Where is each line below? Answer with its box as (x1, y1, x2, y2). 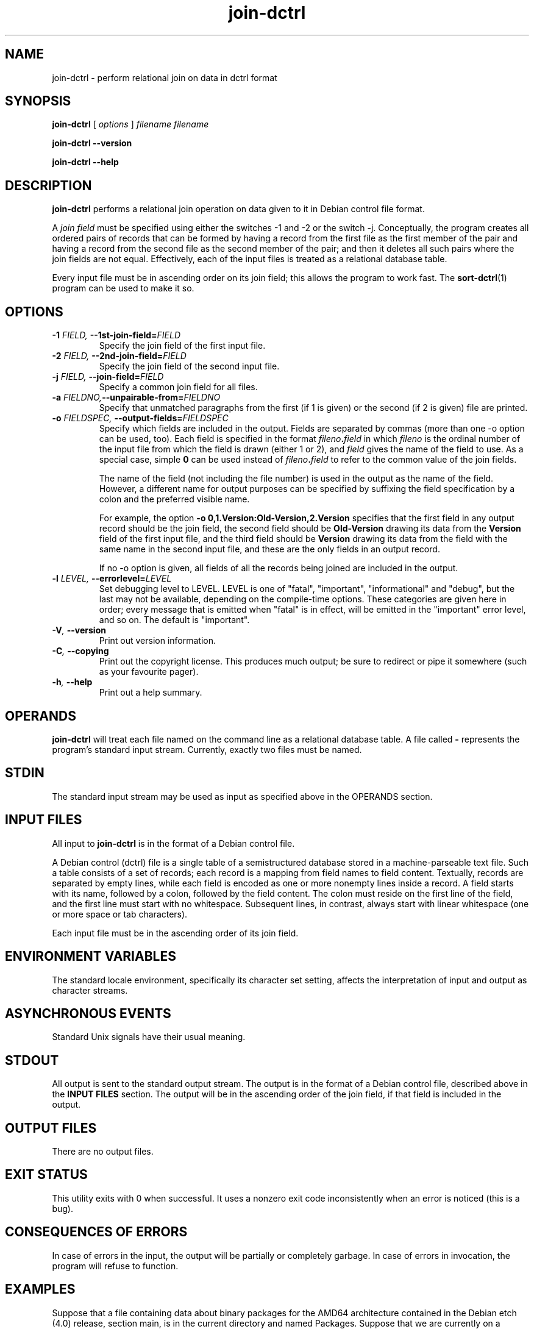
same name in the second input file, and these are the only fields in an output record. (99, 544, 440, 555)
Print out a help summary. (99, 687, 202, 698)
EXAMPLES (5, 1281, 76, 1297)
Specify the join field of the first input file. (99, 340, 266, 351)
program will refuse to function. (52, 1260, 179, 1271)
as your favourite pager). (99, 666, 199, 677)
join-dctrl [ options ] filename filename (52, 119, 209, 130)
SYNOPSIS (5, 93, 71, 109)
